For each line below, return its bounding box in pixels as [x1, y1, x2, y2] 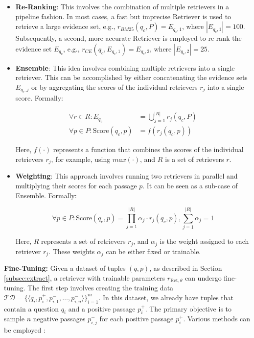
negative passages [33, 313, 86, 324]
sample [4, 313, 25, 324]
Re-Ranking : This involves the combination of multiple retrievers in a [15, 1, 230, 11]
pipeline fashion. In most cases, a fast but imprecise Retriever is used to [15, 11, 231, 21]
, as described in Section [149, 263, 222, 273]
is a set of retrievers [165, 154, 224, 164]
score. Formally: [15, 93, 63, 103]
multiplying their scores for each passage [15, 180, 137, 190]
